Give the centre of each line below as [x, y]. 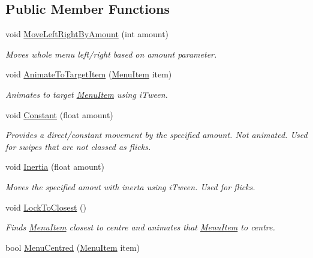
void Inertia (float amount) [55, 166]
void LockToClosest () [46, 207]
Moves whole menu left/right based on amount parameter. [111, 54]
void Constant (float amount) [59, 114]
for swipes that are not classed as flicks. [78, 146]
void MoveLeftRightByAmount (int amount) [87, 34]
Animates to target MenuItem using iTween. [87, 94]
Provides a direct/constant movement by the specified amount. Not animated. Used [156, 135]
